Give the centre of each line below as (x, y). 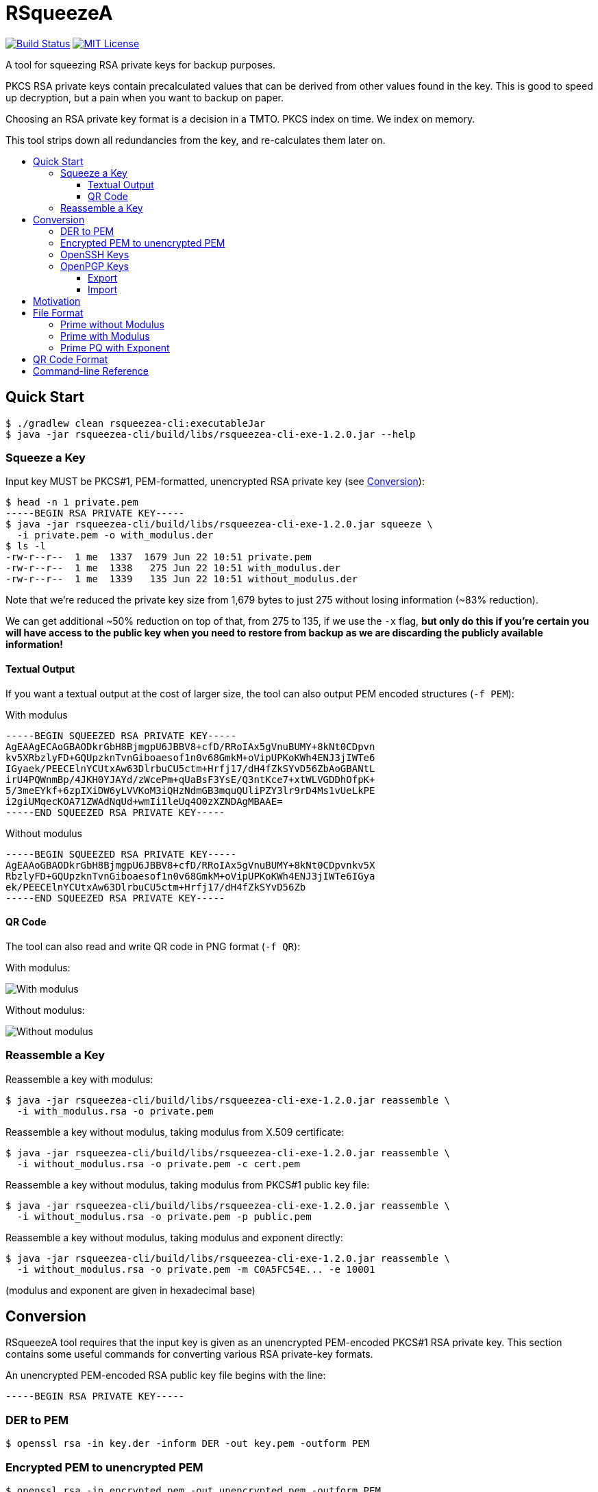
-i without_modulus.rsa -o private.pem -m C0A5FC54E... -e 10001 (196, 1269)
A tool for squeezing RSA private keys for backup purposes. (141, 64)
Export (103, 277)
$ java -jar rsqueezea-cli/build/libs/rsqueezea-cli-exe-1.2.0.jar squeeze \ (219, 524)
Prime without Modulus (112, 324)
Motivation (57, 301)
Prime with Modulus (105, 336)
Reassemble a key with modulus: (79, 1079)
